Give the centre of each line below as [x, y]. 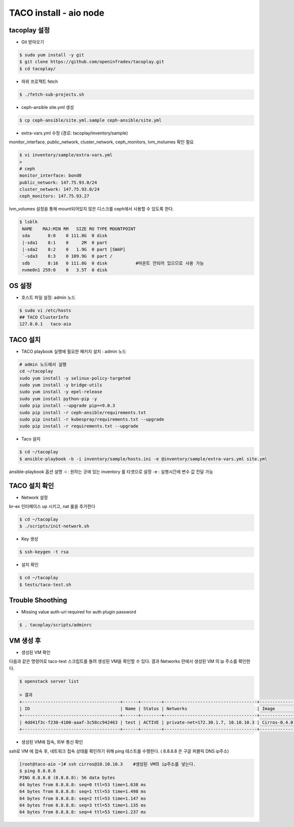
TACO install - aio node [57, 13]
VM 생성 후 [25, 640]
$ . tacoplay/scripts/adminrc [56, 625]
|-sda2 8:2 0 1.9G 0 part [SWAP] [74, 250]
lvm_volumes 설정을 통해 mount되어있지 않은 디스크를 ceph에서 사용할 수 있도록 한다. [91, 209]
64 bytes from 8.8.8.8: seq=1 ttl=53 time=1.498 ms [83, 792]
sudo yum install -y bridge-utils [61, 385]
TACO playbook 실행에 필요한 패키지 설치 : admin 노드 [74, 351]
